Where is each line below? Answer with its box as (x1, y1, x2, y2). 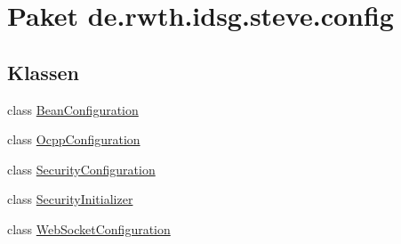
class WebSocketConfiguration (7, 219, 171, 238)
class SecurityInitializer (7, 190, 133, 208)
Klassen (7, 58, 79, 85)
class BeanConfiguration (7, 100, 139, 118)
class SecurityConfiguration (7, 159, 156, 178)
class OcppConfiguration (7, 130, 140, 149)
